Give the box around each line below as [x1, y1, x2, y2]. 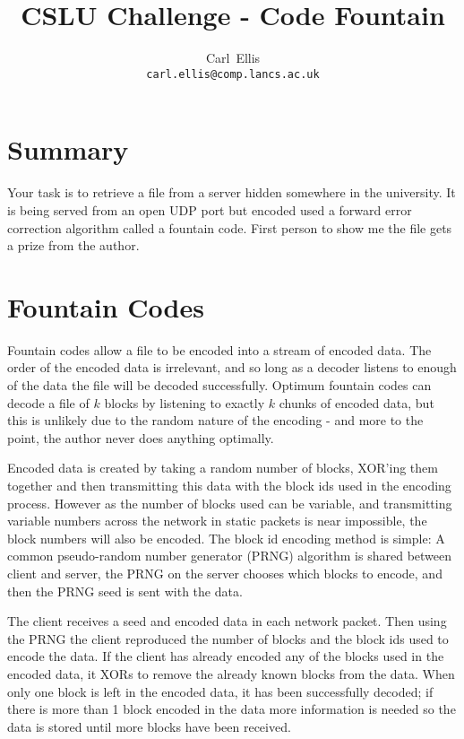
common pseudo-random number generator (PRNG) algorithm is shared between [7, 546, 452, 565]
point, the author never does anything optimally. [7, 428, 274, 447]
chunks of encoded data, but [279, 393, 434, 412]
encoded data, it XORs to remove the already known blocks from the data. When [7, 664, 455, 682]
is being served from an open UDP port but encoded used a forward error [7, 200, 412, 219]
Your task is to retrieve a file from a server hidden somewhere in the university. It [7, 183, 456, 202]
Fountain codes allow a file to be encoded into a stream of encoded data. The [7, 340, 432, 359]
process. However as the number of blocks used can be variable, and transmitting [7, 493, 452, 512]
